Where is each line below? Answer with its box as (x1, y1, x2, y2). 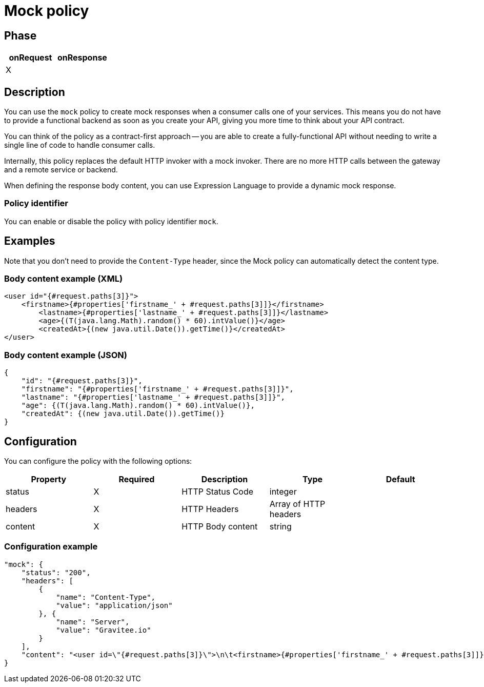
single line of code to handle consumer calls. (4, 141, 155, 150)
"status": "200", (21, 568, 91, 577)
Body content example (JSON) (4, 349, 127, 360)
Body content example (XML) (4, 273, 123, 284)
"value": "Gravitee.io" (56, 625, 151, 634)
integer (269, 486, 297, 497)
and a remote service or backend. (4, 165, 118, 174)
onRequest (9, 52, 52, 63)
